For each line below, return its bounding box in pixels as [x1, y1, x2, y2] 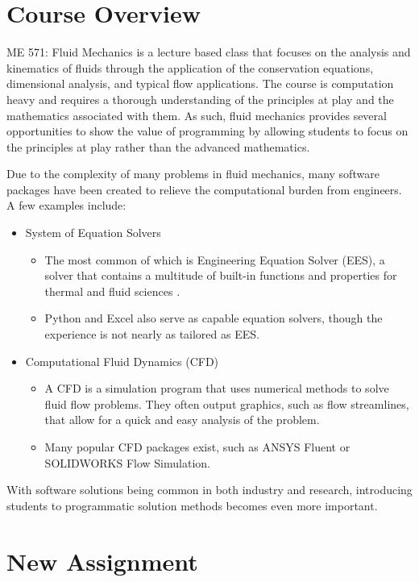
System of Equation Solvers [25, 224, 161, 241]
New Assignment [6, 544, 198, 577]
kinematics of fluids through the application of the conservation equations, [6, 59, 374, 76]
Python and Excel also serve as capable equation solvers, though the [44, 310, 383, 326]
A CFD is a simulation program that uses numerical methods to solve [44, 380, 389, 397]
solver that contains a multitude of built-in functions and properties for [44, 267, 397, 284]
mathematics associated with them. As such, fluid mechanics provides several [6, 106, 387, 123]
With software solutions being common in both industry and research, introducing [6, 481, 413, 498]
